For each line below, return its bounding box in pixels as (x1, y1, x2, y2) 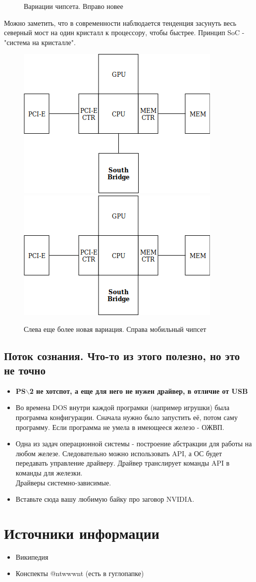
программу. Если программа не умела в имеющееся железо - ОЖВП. (15, 422, 224, 432)
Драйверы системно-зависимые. (15, 477, 111, 487)
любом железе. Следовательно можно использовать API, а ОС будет (15, 448, 222, 458)
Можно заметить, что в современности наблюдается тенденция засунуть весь (4, 17, 237, 28)
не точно (4, 362, 46, 377)
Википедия (15, 551, 49, 562)
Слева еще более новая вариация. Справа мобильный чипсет (24, 323, 206, 334)
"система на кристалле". (4, 37, 76, 47)
